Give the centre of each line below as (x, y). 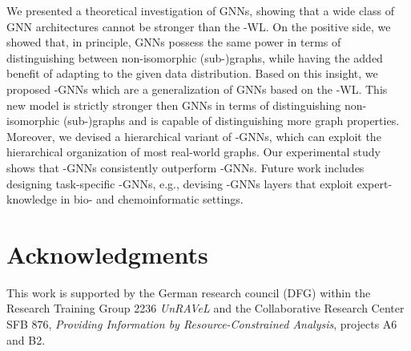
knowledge (32, 199)
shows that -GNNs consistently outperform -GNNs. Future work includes (185, 167)
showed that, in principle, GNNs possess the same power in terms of (174, 42)
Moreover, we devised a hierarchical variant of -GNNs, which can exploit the (194, 136)
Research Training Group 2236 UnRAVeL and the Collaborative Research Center (205, 308)
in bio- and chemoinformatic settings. (152, 199)
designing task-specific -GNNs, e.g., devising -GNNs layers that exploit (180, 183)
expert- (375, 183)
